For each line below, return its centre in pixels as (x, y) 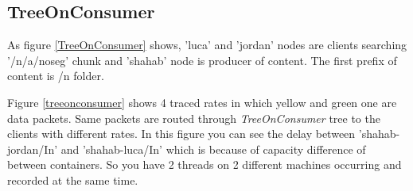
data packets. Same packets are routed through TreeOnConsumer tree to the (194, 118)
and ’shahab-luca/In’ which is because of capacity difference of (213, 149)
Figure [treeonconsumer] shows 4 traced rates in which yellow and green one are (202, 102)
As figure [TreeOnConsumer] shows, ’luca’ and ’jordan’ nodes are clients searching (207, 45)
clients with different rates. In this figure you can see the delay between (181, 134)
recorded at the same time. (73, 180)
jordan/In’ (33, 149)
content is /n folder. (56, 76)
